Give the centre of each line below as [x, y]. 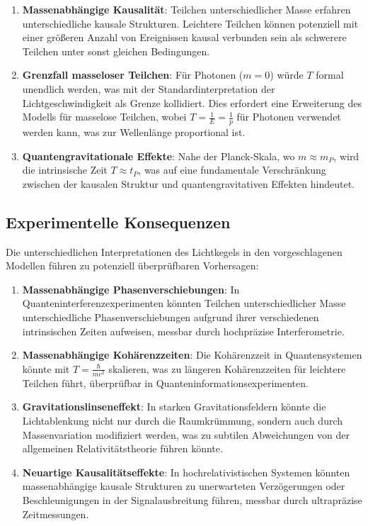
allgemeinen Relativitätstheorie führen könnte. [122, 448]
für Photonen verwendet [289, 117]
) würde [287, 75]
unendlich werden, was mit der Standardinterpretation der [149, 88]
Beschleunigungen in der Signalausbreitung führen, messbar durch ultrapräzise [192, 500]
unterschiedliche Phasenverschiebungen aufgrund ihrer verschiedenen [171, 317]
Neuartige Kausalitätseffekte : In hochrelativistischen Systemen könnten [186, 472]
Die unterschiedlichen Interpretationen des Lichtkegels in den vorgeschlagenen [174, 251]
